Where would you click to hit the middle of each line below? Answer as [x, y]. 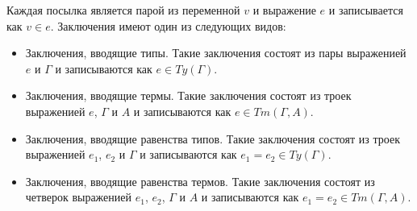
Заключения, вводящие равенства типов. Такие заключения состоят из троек [213, 138]
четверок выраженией [78, 197]
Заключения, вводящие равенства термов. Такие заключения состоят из [200, 181]
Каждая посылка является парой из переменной [123, 10]
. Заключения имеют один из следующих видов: [168, 25]
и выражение [284, 10]
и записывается [366, 10]
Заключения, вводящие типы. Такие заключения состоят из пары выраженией [216, 53]
